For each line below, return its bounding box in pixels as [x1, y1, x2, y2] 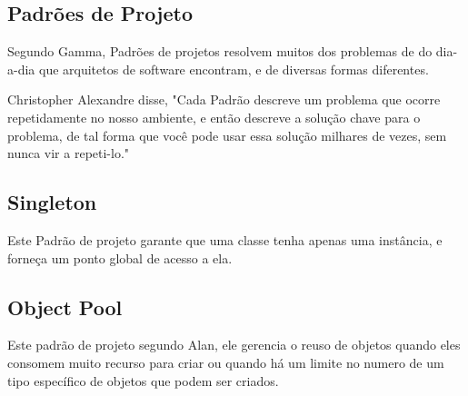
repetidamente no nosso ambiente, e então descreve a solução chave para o [7, 107, 421, 126]
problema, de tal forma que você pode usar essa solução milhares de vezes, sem [7, 125, 447, 144]
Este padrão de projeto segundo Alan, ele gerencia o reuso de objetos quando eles [7, 335, 461, 354]
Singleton [7, 188, 97, 216]
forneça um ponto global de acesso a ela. [7, 248, 233, 267]
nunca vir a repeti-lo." [7, 144, 130, 163]
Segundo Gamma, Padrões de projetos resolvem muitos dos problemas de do [7, 42, 433, 61]
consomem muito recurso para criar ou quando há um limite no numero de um [7, 352, 444, 371]
